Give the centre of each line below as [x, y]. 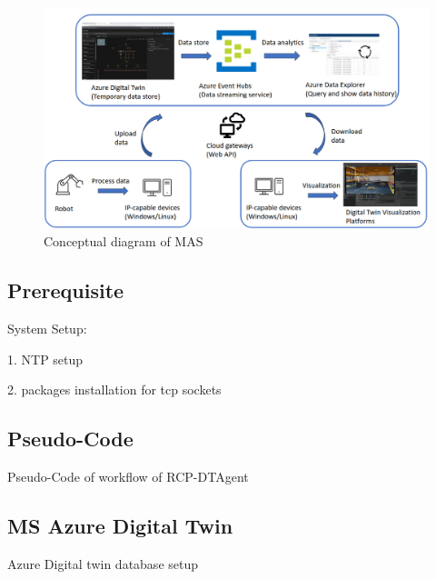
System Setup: [47, 329]
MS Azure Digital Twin [120, 526]
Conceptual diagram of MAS [124, 241]
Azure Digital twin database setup [103, 564]
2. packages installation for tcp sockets [114, 389]
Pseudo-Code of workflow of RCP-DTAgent [128, 477]
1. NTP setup [45, 359]
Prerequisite [66, 290]
